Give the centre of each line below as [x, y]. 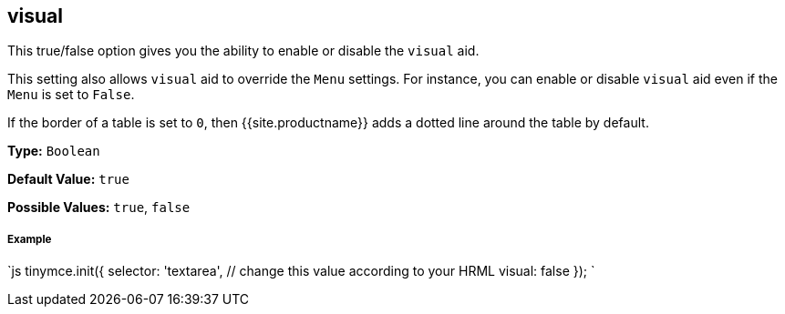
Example [30, 239]
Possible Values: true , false [99, 208]
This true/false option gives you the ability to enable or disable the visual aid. [243, 51]
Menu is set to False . [71, 95]
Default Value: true [68, 179]
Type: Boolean [54, 151]
